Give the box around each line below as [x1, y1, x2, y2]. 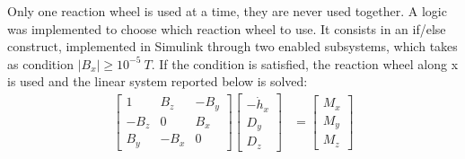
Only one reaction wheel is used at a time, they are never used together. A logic [7, 2, 447, 20]
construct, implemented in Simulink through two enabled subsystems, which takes [7, 37, 458, 56]
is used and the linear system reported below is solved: [7, 72, 308, 91]
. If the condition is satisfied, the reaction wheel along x [151, 54, 459, 73]
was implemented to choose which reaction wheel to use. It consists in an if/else [7, 19, 446, 38]
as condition [7, 54, 74, 73]
